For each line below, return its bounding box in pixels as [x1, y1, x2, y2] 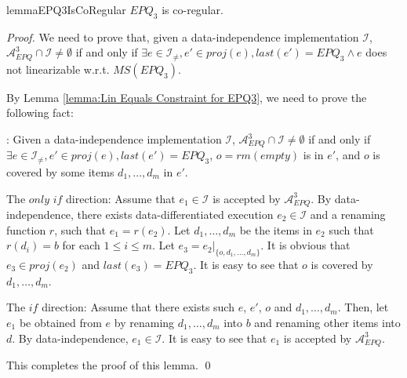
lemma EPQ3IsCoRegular [6, 2, 126, 17]
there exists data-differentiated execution [77, 205, 274, 222]
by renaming [114, 314, 175, 330]
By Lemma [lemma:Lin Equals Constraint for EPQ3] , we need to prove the [6, 89, 367, 105]
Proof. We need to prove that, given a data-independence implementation [6, 28, 359, 45]
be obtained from [19, 314, 102, 330]
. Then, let [337, 299, 389, 315]
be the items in [239, 221, 312, 238]
